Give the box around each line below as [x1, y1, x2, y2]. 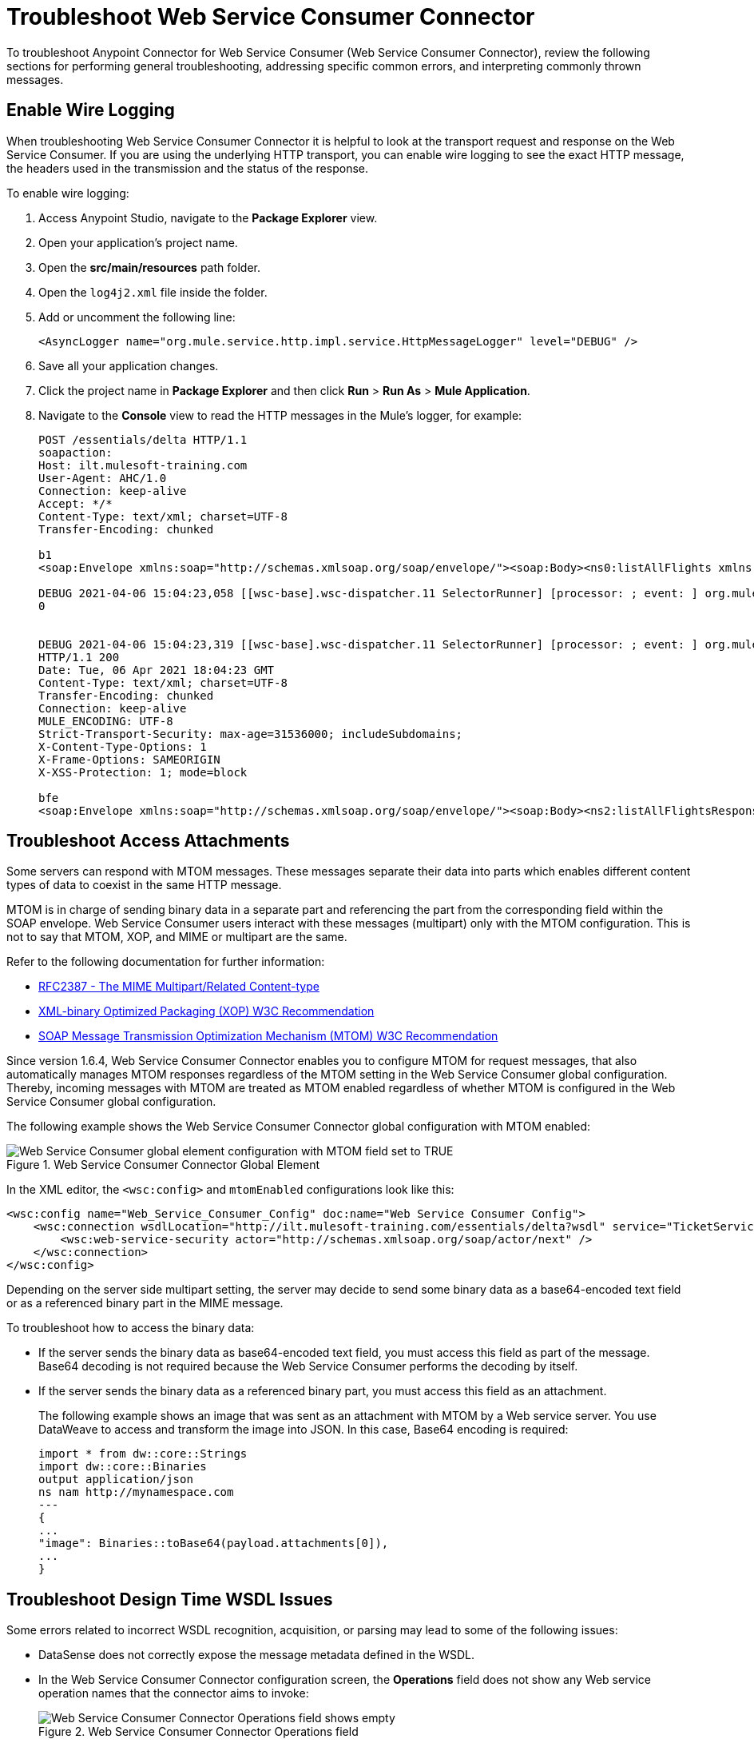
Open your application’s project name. [38, 235, 238, 249]
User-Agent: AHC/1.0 [38, 471, 167, 485]
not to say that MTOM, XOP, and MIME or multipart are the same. [6, 930, 347, 944]
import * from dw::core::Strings [38, 1447, 248, 1461]
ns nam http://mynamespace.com [38, 1486, 234, 1499]
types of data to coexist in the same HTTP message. [6, 878, 282, 892]
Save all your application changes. [38, 358, 219, 373]
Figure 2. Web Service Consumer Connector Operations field [38, 1725, 359, 1739]
